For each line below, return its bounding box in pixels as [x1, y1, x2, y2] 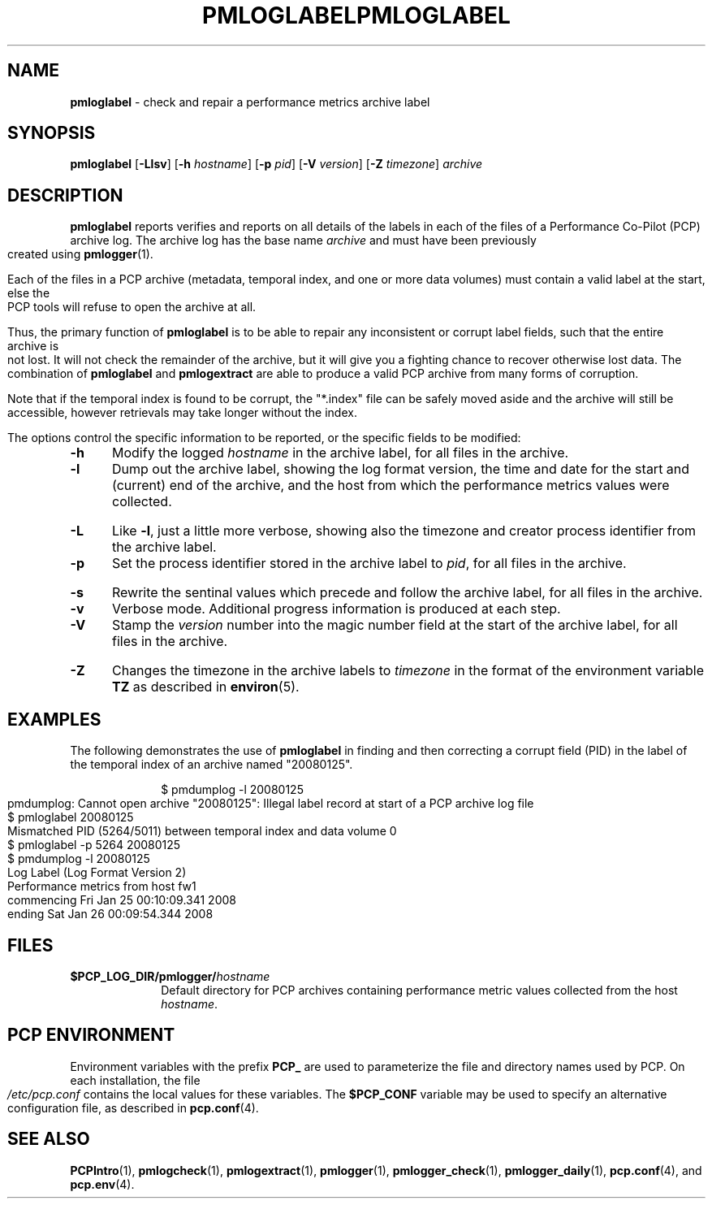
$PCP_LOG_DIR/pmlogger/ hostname [70, 969, 270, 983]
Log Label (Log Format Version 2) [7, 865, 187, 880]
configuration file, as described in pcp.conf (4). [7, 1100, 259, 1115]
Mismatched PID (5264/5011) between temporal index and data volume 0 [7, 824, 397, 839]
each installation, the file [70, 1073, 201, 1087]
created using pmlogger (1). [7, 247, 153, 262]
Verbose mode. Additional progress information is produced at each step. [111, 600, 561, 618]
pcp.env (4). [70, 1177, 135, 1191]
